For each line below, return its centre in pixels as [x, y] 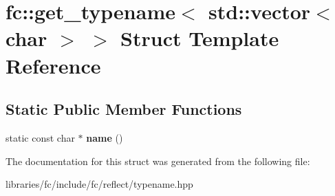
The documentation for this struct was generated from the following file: [158, 161]
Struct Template [200, 38]
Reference [53, 65]
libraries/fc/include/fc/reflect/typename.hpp [99, 184]
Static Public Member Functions [124, 109]
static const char [40, 137]
